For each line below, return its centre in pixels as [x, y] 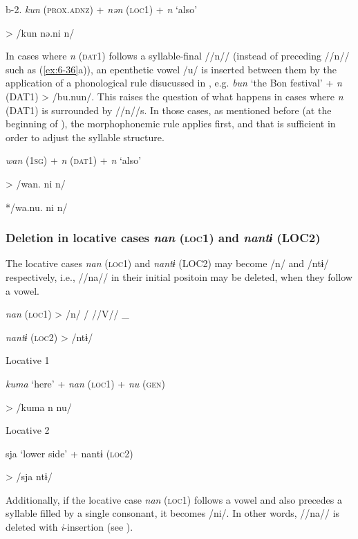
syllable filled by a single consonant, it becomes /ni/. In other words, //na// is [173, 513]
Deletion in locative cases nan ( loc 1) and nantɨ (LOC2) [163, 238]
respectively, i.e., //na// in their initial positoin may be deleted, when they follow [179, 276]
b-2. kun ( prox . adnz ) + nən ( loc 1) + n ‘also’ [102, 9]
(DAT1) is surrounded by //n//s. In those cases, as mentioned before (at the [169, 110]
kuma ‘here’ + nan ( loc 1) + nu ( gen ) [85, 383]
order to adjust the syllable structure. [85, 137]
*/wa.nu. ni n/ [37, 207]
